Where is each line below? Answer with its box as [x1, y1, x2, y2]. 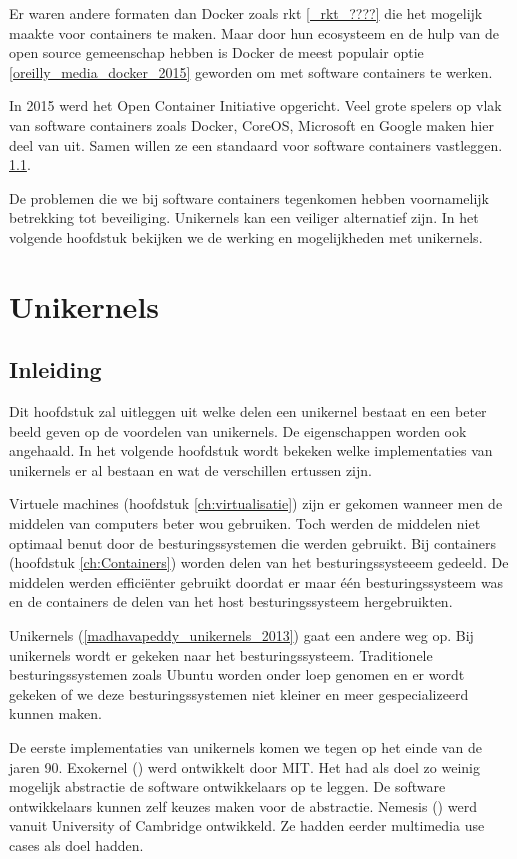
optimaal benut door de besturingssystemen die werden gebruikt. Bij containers [9, 532, 496, 553]
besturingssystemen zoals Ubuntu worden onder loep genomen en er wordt [9, 664, 465, 685]
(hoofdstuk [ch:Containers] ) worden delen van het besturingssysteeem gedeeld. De [9, 552, 509, 573]
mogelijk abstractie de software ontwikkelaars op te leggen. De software [9, 776, 446, 797]
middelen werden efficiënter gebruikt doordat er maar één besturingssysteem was [9, 571, 504, 592]
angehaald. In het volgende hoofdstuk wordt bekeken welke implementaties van [9, 440, 493, 461]
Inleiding [9, 354, 102, 385]
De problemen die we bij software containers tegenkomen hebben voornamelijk [9, 187, 489, 208]
